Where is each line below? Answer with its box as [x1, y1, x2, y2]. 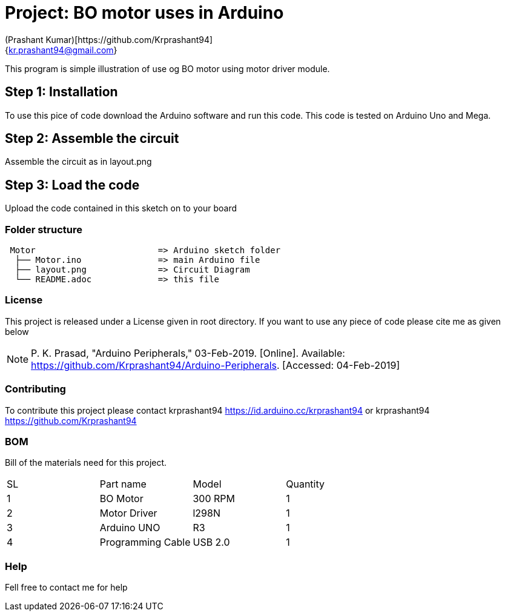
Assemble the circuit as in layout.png [5, 156, 152, 167]
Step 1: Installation [5, 84, 118, 100]
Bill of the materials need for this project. [5, 457, 167, 468]
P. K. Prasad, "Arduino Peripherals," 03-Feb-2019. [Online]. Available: [31, 346, 345, 359]
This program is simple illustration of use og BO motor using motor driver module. [5, 63, 330, 74]
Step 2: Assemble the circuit [5, 131, 179, 147]
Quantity [286, 478, 325, 491]
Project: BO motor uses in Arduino [5, 2, 284, 23]
